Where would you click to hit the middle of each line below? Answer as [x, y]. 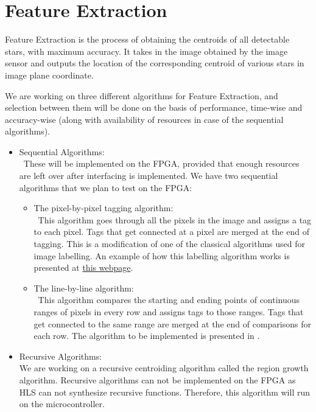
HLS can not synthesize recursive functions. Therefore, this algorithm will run [165, 392]
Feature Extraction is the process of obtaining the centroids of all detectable [147, 39]
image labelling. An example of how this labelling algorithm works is [162, 255]
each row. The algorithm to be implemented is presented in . [147, 336]
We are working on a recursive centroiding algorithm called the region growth [164, 368]
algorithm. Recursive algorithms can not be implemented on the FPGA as [157, 379]
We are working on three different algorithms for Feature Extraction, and [142, 95]
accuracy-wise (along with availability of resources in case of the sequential [144, 119]
